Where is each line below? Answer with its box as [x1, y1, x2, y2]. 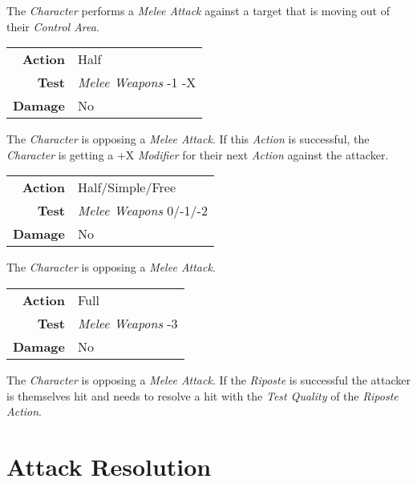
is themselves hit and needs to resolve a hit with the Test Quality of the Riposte [6, 387, 399, 404]
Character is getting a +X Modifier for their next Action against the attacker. [6, 146, 389, 163]
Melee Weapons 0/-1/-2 [77, 201, 208, 220]
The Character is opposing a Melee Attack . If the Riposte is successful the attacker [6, 371, 411, 388]
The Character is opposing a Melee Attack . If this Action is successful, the [6, 131, 370, 147]
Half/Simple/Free [77, 178, 176, 197]
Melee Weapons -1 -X [77, 73, 196, 92]
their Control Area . [6, 18, 99, 34]
